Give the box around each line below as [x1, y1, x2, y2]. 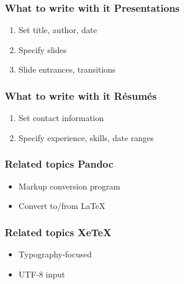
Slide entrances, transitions [18, 63, 116, 76]
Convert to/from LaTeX [18, 200, 106, 212]
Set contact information [18, 112, 104, 124]
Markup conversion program [18, 179, 121, 192]
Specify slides [18, 43, 67, 56]
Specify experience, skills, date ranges [18, 131, 154, 143]
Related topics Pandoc [5, 156, 113, 171]
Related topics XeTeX [5, 224, 112, 239]
